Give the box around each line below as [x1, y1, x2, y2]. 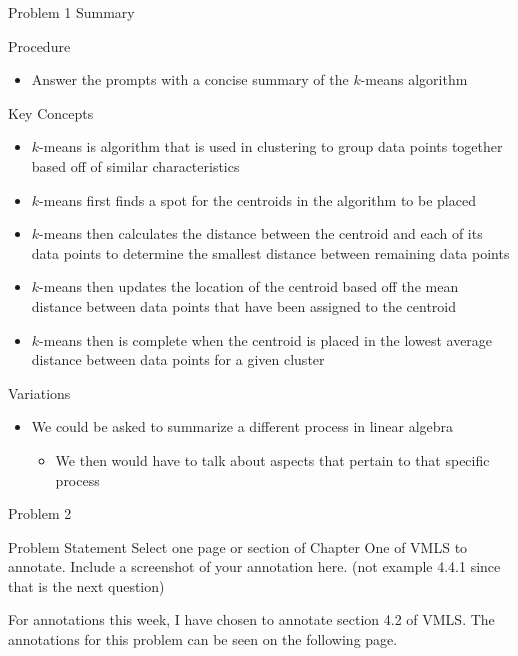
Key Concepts [8, 102, 94, 123]
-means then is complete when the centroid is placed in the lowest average [39, 329, 493, 350]
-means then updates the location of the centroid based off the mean [39, 276, 459, 297]
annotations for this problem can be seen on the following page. [8, 629, 398, 650]
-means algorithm [360, 69, 468, 90]
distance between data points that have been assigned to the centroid [31, 295, 457, 316]
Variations [8, 382, 71, 403]
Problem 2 [8, 503, 72, 524]
